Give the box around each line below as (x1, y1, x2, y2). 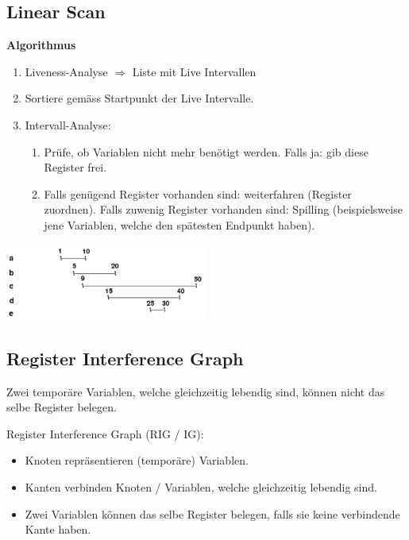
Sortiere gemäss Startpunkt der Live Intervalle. (25, 90, 254, 106)
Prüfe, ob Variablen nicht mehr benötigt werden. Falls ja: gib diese (44, 143, 368, 160)
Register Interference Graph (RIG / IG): (6, 425, 204, 442)
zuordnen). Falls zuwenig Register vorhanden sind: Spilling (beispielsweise (44, 201, 403, 218)
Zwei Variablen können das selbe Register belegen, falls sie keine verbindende (25, 505, 400, 522)
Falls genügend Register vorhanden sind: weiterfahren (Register (44, 185, 352, 202)
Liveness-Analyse (25, 63, 108, 79)
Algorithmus (6, 37, 76, 53)
